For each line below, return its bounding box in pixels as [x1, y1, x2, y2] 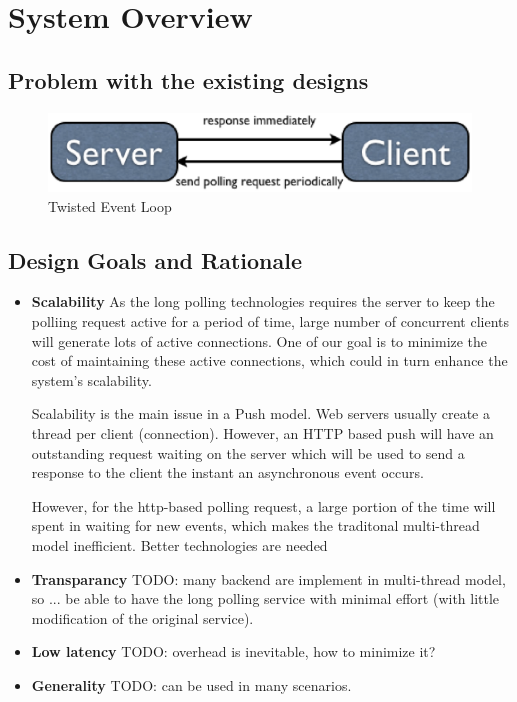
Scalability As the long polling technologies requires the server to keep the [31, 291, 495, 312]
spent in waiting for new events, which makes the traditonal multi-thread [31, 515, 480, 536]
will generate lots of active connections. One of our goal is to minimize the [31, 330, 488, 351]
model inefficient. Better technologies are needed [31, 535, 328, 555]
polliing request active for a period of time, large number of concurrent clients [31, 311, 510, 332]
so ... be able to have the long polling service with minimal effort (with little [31, 588, 500, 609]
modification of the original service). [31, 607, 254, 628]
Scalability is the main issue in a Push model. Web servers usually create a [31, 403, 490, 424]
